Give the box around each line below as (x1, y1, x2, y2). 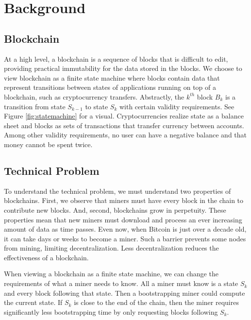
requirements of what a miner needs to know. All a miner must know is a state (4, 278, 238, 288)
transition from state (4, 101, 66, 111)
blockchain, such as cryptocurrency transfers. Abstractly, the (4, 91, 184, 101)
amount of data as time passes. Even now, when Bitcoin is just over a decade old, (4, 224, 247, 234)
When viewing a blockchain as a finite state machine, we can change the (4, 269, 218, 279)
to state (85, 101, 108, 111)
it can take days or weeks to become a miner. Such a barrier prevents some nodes (4, 233, 246, 243)
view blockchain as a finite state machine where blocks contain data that (4, 72, 220, 83)
